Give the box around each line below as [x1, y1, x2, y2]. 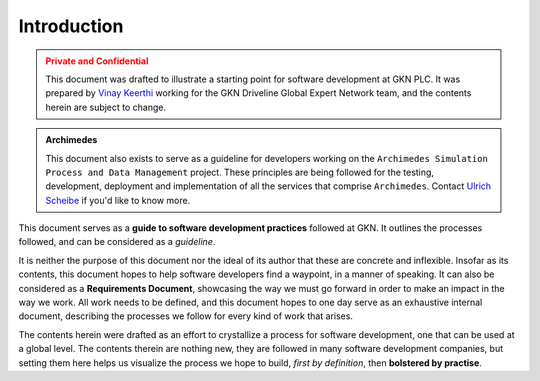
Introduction [18, 15, 124, 37]
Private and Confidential [45, 55, 149, 67]
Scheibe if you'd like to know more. [45, 194, 191, 206]
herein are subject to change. [45, 101, 167, 113]
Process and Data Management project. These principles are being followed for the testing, [45, 166, 435, 178]
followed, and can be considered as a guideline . [18, 236, 216, 248]
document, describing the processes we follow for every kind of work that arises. [18, 310, 354, 322]
